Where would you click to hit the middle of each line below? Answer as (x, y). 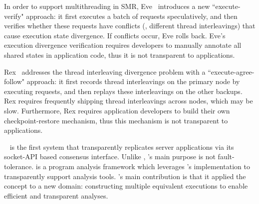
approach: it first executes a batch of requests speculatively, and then (132, 16)
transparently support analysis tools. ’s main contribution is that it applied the (125, 176)
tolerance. (19, 166)
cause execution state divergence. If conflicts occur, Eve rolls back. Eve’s (115, 35)
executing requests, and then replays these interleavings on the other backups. (123, 91)
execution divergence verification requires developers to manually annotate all (123, 45)
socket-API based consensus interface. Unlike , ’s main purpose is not (110, 156)
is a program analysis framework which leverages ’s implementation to (143, 166)
